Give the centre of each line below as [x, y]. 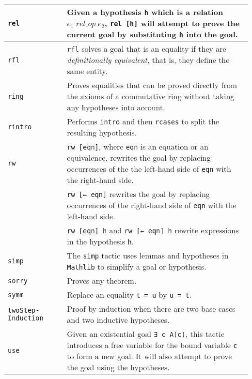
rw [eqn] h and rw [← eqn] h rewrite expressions [153, 230]
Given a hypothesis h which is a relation [145, 12]
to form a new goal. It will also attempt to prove [150, 356]
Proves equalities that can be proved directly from [152, 85]
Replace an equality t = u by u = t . [129, 295]
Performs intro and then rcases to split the [143, 121]
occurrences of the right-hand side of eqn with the [152, 205]
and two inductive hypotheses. [118, 320]
